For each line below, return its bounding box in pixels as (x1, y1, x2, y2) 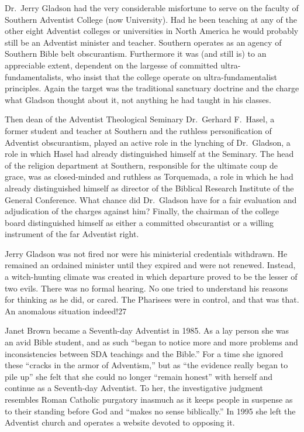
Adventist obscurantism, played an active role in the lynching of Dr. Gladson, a (5, 136, 291, 148)
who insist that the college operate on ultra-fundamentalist (66, 70, 277, 83)
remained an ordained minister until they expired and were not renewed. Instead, (5, 259, 296, 271)
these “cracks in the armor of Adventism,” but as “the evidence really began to (5, 359, 288, 371)
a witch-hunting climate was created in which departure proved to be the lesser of (5, 270, 298, 283)
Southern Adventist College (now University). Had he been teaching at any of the (5, 13, 297, 25)
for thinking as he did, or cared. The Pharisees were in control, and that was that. (5, 293, 299, 306)
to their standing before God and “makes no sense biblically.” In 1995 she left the (5, 404, 296, 417)
